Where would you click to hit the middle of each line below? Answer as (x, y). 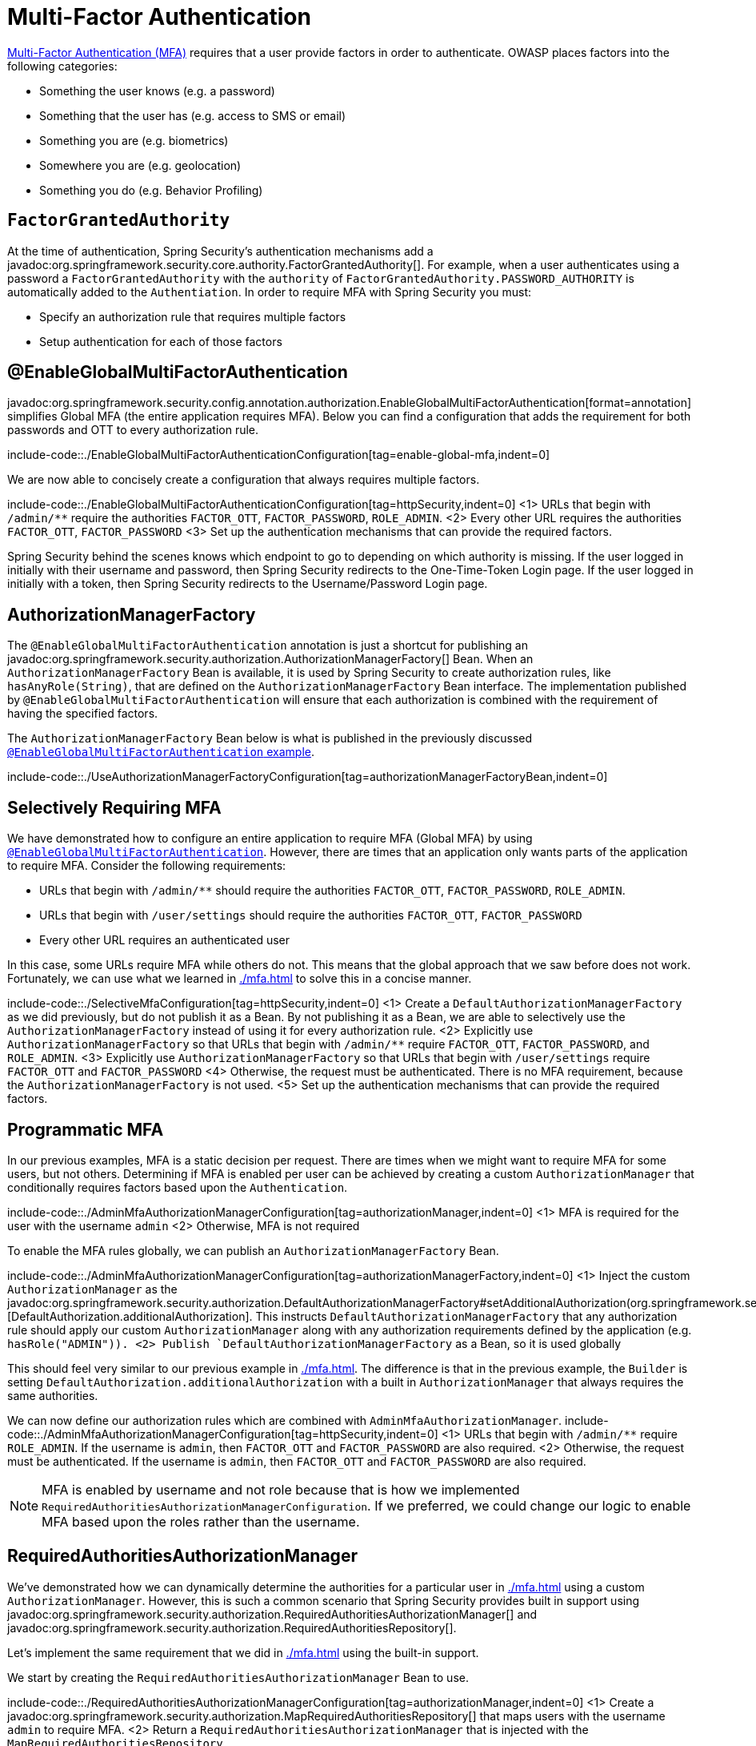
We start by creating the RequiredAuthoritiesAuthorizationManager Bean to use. (238, 1677)
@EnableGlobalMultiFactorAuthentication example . (161, 752)
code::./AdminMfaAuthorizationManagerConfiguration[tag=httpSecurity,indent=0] (223, 1434)
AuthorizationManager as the (92, 1289)
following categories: (62, 66)
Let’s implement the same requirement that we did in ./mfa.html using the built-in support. (243, 1652)
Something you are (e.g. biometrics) (134, 140)
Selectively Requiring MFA (114, 807)
